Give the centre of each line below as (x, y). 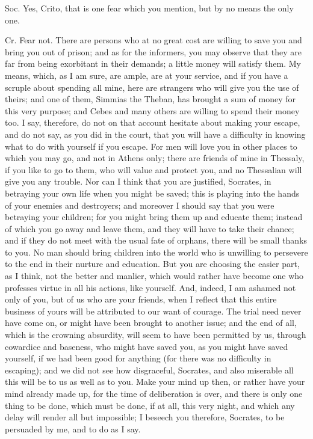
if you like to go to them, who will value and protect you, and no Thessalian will (153, 169)
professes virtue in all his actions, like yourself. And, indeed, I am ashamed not (150, 287)
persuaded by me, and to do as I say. (73, 428)
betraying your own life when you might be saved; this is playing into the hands (152, 193)
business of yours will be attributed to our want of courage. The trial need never (153, 311)
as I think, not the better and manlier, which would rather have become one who (154, 276)
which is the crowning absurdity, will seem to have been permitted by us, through (156, 335)
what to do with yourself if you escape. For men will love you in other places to (151, 146)
